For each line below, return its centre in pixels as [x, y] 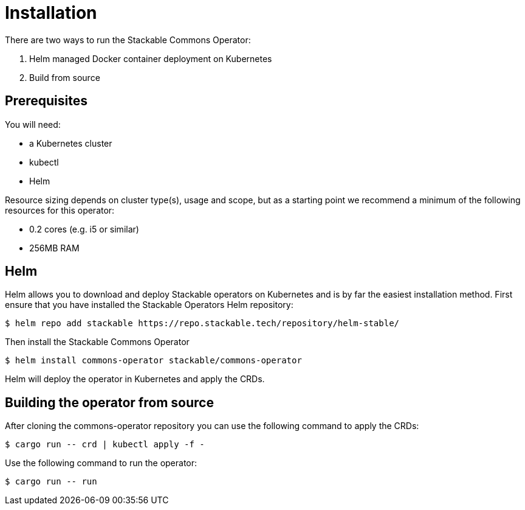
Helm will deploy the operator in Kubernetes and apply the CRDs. [135, 379]
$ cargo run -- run [51, 482]
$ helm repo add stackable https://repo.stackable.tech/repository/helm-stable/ [202, 323]
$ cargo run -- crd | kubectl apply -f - [105, 445]
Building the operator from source [109, 402]
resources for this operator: [60, 210]
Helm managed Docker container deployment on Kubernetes [151, 58]
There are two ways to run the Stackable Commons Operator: [128, 40]
